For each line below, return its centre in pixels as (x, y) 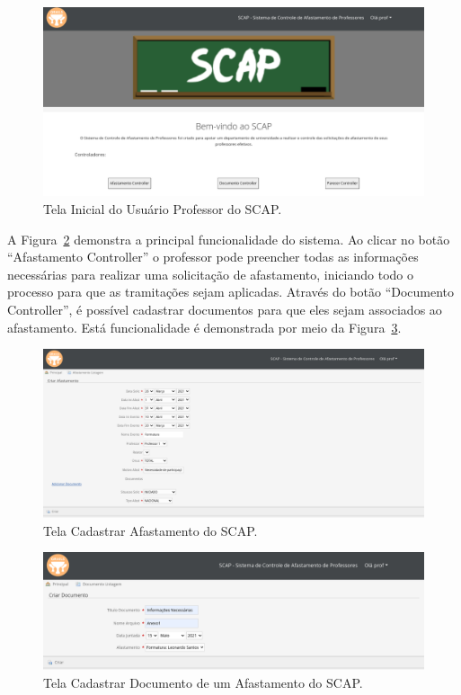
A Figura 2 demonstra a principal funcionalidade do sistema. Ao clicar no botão (229, 239)
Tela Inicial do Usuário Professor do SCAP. (163, 208)
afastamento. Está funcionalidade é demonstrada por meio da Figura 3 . (204, 327)
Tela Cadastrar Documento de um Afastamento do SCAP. (203, 682)
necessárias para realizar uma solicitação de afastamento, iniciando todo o (211, 274)
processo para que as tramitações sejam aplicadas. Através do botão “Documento (231, 292)
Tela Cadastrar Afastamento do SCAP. (151, 530)
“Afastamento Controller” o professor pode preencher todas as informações (213, 257)
